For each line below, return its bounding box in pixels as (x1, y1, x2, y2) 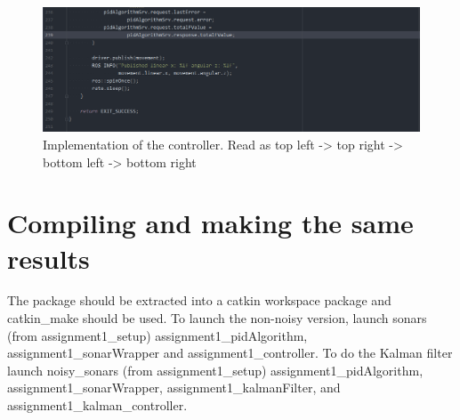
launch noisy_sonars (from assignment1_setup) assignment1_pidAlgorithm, (7, 360, 424, 379)
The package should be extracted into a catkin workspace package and (7, 291, 391, 310)
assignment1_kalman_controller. (7, 396, 188, 415)
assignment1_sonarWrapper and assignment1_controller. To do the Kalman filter (7, 343, 453, 362)
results (7, 239, 90, 276)
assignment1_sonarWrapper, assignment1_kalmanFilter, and (7, 378, 341, 397)
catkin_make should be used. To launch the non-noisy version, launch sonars (7, 309, 427, 327)
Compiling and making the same (7, 205, 414, 241)
